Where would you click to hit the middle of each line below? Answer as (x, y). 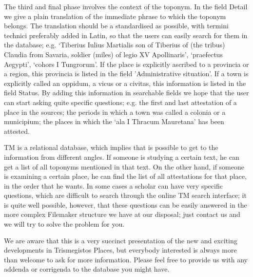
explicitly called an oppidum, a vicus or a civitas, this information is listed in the (125, 83)
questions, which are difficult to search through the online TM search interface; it (125, 195)
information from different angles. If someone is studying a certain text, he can (122, 157)
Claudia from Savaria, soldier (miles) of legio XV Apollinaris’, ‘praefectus (113, 54)
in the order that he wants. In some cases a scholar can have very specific (113, 185)
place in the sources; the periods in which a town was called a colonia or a (115, 112)
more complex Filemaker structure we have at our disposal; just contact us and (122, 214)
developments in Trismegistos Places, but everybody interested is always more (120, 250)
